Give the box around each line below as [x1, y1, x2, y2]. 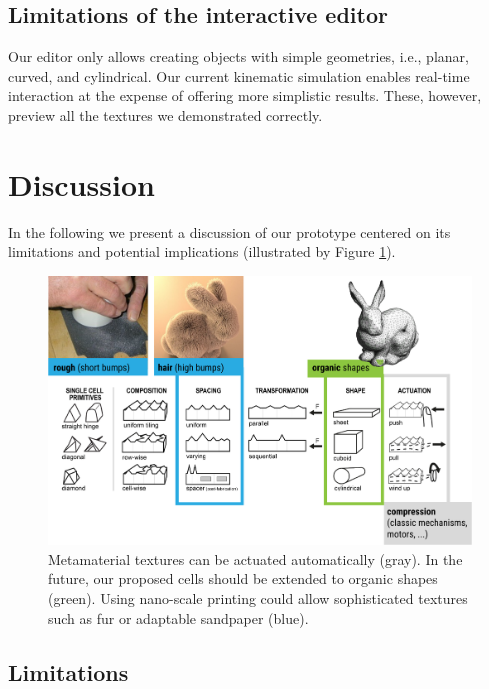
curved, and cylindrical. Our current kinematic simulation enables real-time [8, 65, 470, 86]
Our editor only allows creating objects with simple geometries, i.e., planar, [8, 46, 469, 67]
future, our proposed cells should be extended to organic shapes [48, 568, 438, 589]
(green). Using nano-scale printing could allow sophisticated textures [48, 588, 468, 609]
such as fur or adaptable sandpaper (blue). [48, 607, 309, 628]
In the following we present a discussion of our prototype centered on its [8, 221, 451, 242]
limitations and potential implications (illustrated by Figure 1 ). [8, 241, 396, 262]
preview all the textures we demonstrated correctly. [8, 104, 323, 125]
